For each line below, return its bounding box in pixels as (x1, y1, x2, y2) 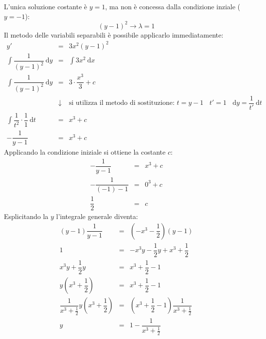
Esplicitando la (4, 211, 49, 221)
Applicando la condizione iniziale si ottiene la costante (4, 147, 166, 157)
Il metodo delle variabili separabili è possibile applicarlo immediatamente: (4, 29, 224, 40)
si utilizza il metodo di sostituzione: (69, 100, 175, 107)
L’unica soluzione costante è (4, 1, 88, 11)
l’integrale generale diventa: (56, 211, 138, 221)
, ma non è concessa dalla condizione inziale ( (105, 1, 241, 11)
